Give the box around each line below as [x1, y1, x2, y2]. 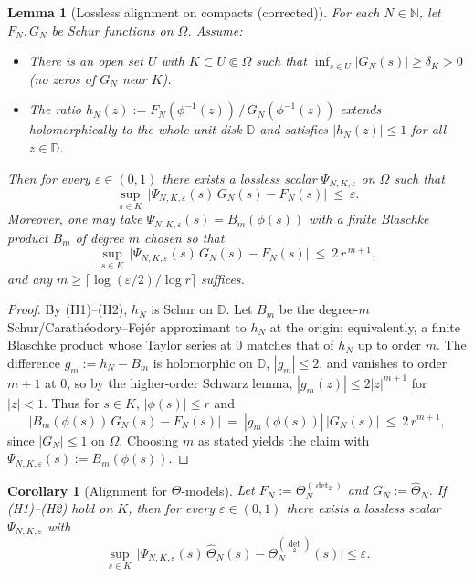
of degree [75, 227, 124, 247]
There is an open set [28, 51, 143, 70]
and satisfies [259, 120, 329, 139]
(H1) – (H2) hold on [7, 498, 113, 517]
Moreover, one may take [7, 209, 142, 228]
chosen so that [144, 227, 225, 247]
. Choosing [119, 430, 179, 449]
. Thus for [43, 393, 100, 412]
